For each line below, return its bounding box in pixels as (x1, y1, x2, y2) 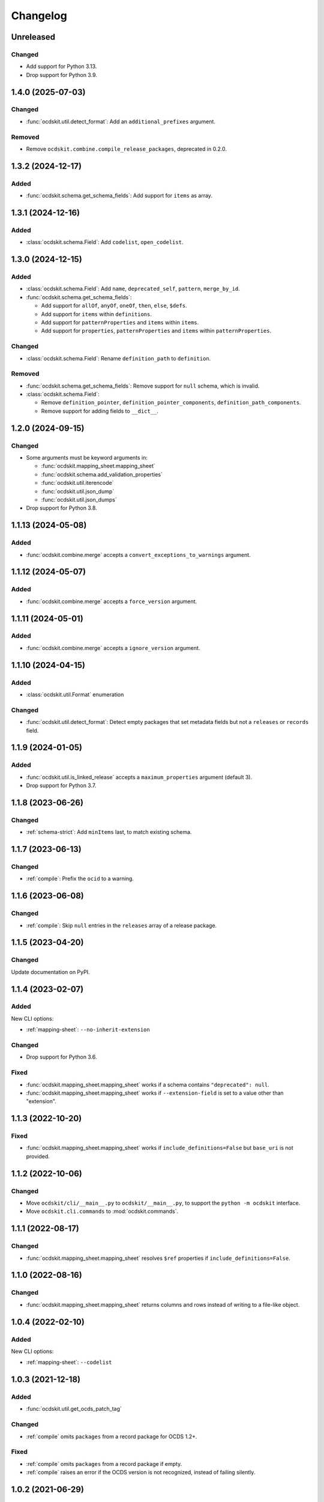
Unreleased (11, 32, 56, 42)
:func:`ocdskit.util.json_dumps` (41, 496, 117, 503)
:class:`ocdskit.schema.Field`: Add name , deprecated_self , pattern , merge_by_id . (26, 285, 240, 293)
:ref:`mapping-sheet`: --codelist (26, 1358, 112, 1366)
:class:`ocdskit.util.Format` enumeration (26, 691, 124, 698)
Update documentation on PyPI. (11, 968, 90, 976)
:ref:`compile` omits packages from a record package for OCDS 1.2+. (26, 1433, 197, 1440)
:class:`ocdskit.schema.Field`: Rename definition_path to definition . (26, 354, 211, 362)
